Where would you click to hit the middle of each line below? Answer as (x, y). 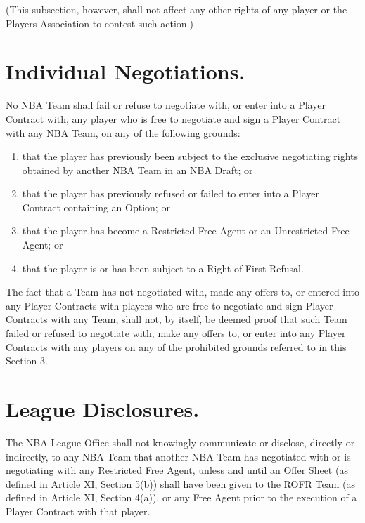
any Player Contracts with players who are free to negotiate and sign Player (169, 305)
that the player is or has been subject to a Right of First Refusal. (163, 268)
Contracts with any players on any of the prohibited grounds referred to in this (176, 346)
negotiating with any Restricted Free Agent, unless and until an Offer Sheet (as (177, 470)
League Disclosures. (103, 409)
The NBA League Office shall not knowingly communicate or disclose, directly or (180, 442)
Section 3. (27, 360)
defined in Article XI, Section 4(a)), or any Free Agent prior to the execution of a (181, 497)
